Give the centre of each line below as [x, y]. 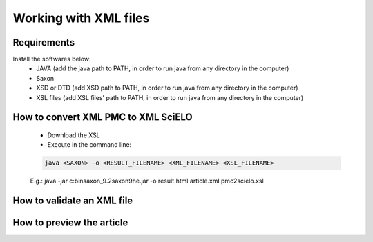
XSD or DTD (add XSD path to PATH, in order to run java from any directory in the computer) [167, 88]
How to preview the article [70, 223]
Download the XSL [74, 135]
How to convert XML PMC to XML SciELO [103, 117]
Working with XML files [81, 18]
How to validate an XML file [73, 201]
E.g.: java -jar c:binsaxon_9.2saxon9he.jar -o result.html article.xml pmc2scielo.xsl [147, 181]
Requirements [44, 42]
